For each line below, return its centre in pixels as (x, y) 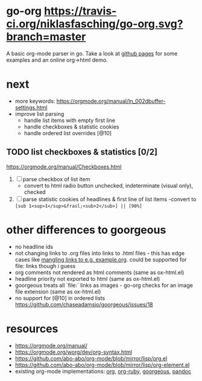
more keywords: (35, 101)
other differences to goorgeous (86, 230)
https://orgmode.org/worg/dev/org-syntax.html (74, 352)
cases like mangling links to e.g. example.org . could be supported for (101, 259)
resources (32, 329)
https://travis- (80, 11)
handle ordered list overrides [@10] (68, 133)
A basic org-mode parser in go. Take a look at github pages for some (92, 53)
